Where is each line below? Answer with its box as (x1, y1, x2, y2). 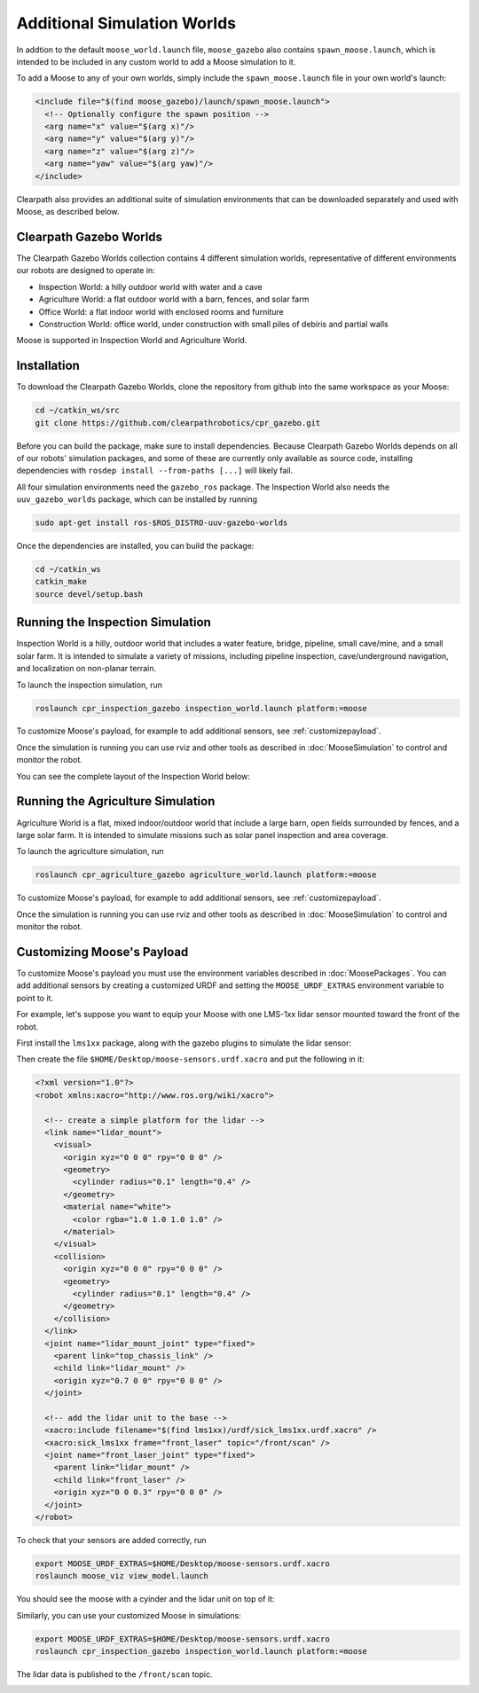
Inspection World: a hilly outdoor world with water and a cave (38, 281, 263, 292)
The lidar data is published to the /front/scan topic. (16, 1669, 213, 1680)
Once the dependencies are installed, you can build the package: (16, 541, 255, 552)
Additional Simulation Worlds (16, 13, 237, 33)
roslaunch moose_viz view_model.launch (35, 1571, 208, 1581)
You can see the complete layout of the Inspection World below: (16, 771, 250, 781)
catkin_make (35, 576, 88, 587)
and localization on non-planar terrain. (16, 663, 157, 674)
